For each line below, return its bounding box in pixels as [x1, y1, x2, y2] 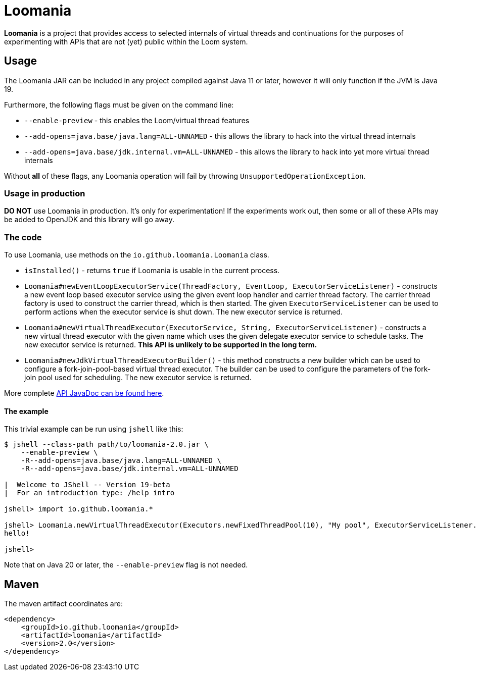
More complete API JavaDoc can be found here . [4, 389, 164, 398]
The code [4, 232, 42, 242]
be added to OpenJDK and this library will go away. [4, 215, 175, 224]
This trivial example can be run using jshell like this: [4, 425, 183, 434]
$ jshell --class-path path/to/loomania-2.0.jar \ [4, 440, 209, 449]
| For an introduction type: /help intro [4, 489, 175, 497]
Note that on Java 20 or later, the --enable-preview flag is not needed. [4, 560, 248, 569]
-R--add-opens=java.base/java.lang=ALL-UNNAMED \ [21, 456, 221, 465]
